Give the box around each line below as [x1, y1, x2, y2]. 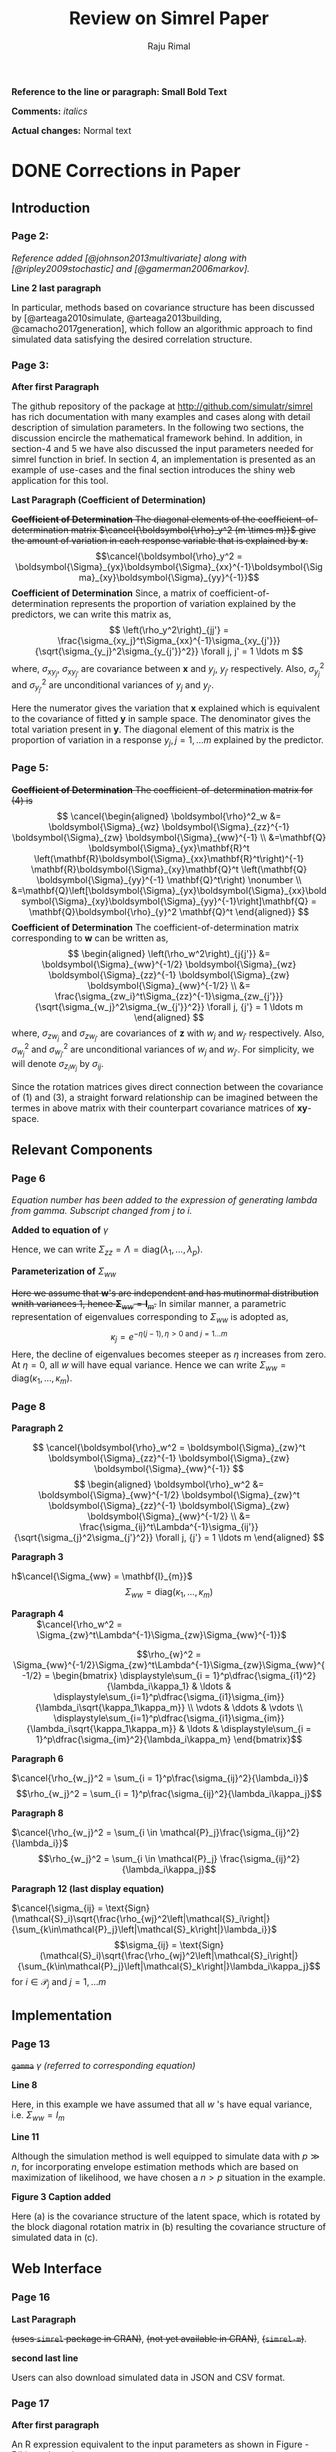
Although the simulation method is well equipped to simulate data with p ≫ [11, 2150, 321, 2162]
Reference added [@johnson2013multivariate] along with [11, 252, 248, 264]
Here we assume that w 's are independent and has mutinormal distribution [11, 1287, 319, 1299]
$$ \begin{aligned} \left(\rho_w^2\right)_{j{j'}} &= [67, 947, 271, 959]
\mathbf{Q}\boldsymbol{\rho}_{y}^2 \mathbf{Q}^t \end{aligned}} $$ [28, 905, 310, 917]
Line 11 [11, 2131, 40, 2143]
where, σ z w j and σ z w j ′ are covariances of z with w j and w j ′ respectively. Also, [11, 1027, 325, 1042]
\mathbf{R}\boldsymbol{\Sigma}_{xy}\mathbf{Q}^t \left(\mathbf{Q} [30, 863, 308, 875]
